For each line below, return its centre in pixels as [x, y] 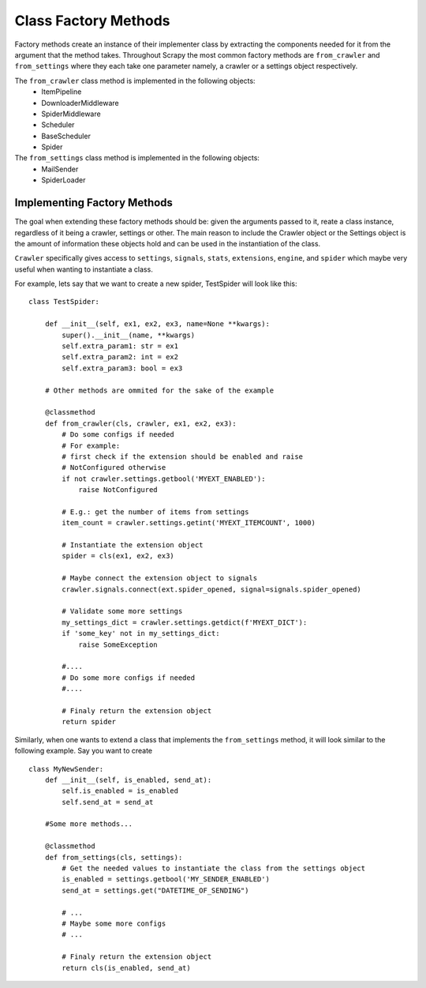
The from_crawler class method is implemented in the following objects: [135, 81]
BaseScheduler [66, 136]
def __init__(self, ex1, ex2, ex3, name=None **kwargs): [157, 324]
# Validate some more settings [122, 611]
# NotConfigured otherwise [114, 468]
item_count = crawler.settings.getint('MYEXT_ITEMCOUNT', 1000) [189, 523]
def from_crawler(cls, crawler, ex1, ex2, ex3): [140, 423]
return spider [89, 722]
